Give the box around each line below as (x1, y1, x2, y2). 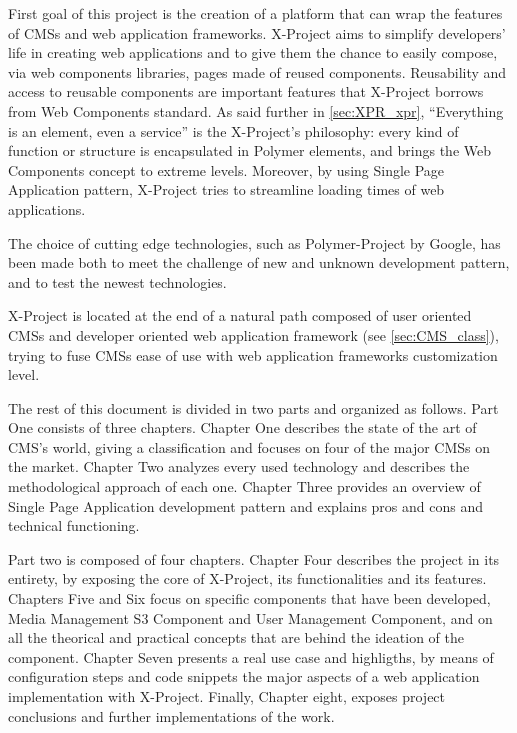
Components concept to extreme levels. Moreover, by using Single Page (8, 159, 445, 180)
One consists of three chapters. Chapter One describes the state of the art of (8, 417, 477, 438)
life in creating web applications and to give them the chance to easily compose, (8, 42, 498, 63)
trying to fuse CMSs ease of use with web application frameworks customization (8, 344, 498, 365)
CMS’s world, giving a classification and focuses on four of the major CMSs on (8, 436, 491, 457)
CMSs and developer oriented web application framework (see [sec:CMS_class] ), (8, 324, 499, 345)
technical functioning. (8, 515, 140, 536)
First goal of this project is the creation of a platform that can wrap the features (8, 3, 503, 23)
